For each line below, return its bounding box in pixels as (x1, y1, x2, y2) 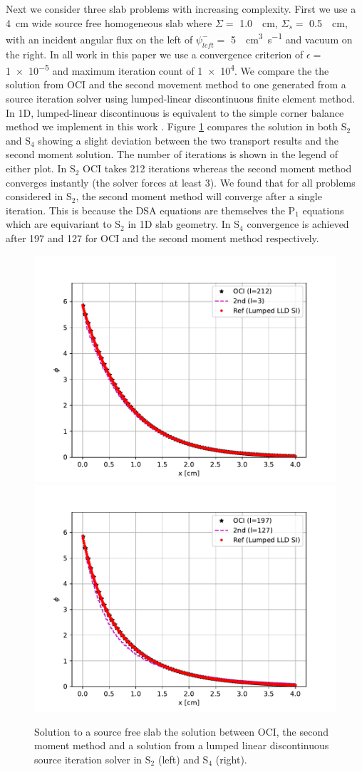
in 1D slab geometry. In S (128, 217, 240, 231)
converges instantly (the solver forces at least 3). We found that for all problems (6, 174, 356, 189)
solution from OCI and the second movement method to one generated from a (6, 77, 346, 92)
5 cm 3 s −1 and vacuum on (230, 30, 353, 46)
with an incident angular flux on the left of (6, 31, 193, 46)
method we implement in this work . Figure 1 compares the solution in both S (6, 119, 347, 134)
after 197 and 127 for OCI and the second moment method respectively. (6, 231, 319, 246)
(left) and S (157, 751, 209, 766)
